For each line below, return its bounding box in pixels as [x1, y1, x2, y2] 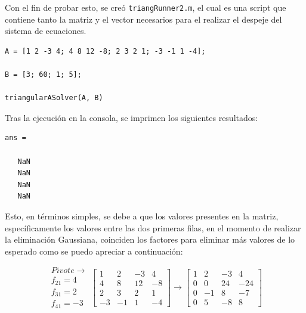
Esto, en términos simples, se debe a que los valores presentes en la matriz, [5, 209, 279, 222]
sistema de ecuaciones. [5, 24, 86, 37]
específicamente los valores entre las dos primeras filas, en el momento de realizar [5, 221, 301, 234]
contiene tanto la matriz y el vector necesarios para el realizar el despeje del [5, 13, 282, 25]
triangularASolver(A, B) [5, 94, 103, 103]
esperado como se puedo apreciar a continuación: [5, 244, 183, 257]
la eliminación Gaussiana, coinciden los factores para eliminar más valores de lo [5, 233, 295, 246]
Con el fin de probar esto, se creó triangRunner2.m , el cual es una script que [5, 1, 286, 13]
